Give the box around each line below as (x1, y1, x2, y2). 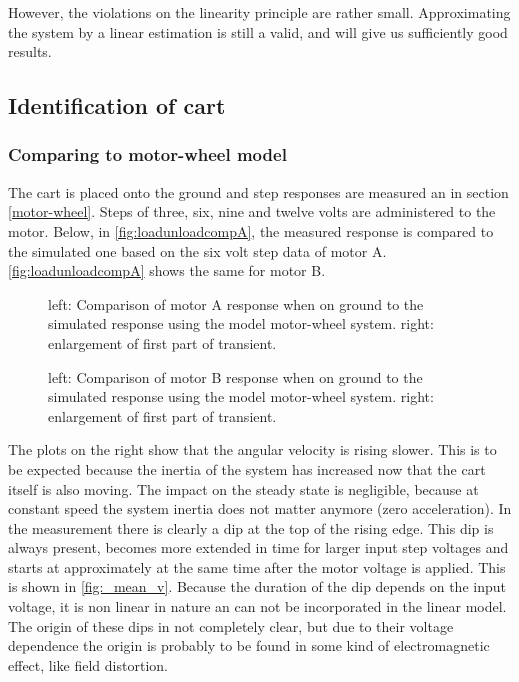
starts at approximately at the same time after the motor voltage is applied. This (8, 556, 506, 577)
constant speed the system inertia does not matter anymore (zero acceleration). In (8, 498, 512, 519)
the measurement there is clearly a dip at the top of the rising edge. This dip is (8, 517, 494, 538)
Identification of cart (8, 90, 226, 121)
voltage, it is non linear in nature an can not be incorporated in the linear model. (8, 596, 507, 617)
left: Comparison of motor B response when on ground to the (48, 366, 423, 387)
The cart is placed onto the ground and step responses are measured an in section (8, 181, 509, 202)
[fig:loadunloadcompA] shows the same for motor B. (8, 260, 326, 281)
